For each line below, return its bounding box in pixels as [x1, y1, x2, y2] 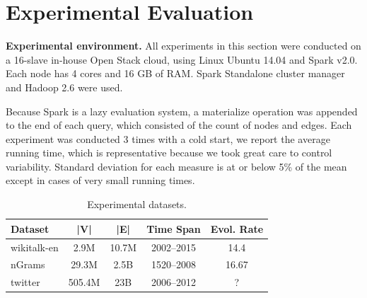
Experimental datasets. [87, 197, 187, 212]
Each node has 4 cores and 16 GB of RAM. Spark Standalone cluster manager [6, 66, 345, 81]
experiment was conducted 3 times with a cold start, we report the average [6, 131, 330, 146]
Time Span [146, 221, 201, 236]
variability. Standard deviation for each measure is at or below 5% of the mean [6, 159, 347, 173]
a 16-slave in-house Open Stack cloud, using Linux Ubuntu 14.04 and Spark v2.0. [6, 52, 358, 67]
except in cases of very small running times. [6, 173, 195, 188]
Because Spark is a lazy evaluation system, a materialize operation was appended [6, 103, 358, 118]
